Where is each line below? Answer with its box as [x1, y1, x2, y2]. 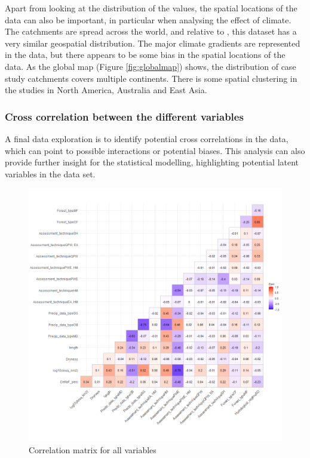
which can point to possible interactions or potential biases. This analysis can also [5, 144, 305, 156]
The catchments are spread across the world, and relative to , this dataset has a [5, 25, 297, 38]
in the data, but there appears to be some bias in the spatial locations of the [5, 48, 286, 61]
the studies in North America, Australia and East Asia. [5, 84, 207, 96]
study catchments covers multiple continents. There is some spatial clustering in [5, 72, 297, 84]
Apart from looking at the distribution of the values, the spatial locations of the [5, 2, 297, 14]
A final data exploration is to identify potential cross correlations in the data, [5, 132, 288, 145]
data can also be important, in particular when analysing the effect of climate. [5, 13, 291, 26]
